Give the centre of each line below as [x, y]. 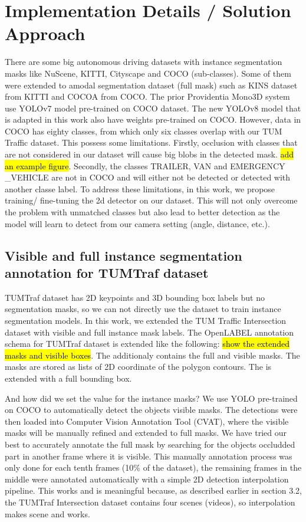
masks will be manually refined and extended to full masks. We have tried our [146, 433]
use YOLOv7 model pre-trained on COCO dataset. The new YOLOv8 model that [153, 108]
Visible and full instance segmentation [124, 255]
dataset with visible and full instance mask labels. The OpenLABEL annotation [149, 332]
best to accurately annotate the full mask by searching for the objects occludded [150, 444]
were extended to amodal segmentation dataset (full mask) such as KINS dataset [151, 85]
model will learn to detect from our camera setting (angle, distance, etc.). [137, 223]
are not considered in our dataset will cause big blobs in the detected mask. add [149, 154]
